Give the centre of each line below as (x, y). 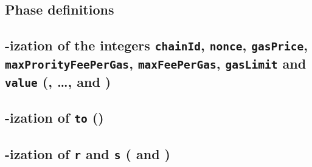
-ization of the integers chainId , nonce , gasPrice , (156, 45)
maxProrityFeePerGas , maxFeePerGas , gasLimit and (156, 63)
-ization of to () (54, 118)
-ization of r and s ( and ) (88, 153)
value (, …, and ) (58, 82)
